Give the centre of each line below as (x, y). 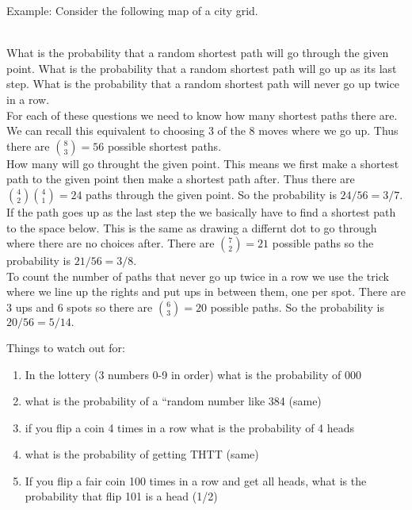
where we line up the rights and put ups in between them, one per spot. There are (206, 291)
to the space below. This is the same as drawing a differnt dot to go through (192, 227)
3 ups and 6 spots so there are (80, 307)
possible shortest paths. (164, 146)
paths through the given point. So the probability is (211, 194)
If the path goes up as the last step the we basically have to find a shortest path (201, 211)
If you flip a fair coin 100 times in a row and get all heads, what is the (196, 480)
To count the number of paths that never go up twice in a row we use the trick (198, 276)
